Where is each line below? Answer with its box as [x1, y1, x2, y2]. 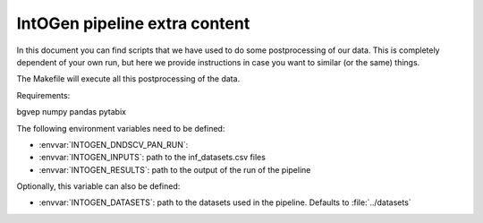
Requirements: [16, 90, 71, 100]
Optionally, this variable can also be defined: [16, 181, 181, 192]
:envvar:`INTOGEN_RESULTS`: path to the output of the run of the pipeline [38, 164, 311, 175]
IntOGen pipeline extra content [16, 13, 250, 33]
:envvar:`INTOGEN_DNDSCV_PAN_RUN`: [38, 139, 189, 150]
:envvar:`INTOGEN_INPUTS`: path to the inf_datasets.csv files [38, 152, 266, 163]
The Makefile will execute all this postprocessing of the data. [16, 73, 241, 84]
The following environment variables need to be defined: [16, 123, 225, 133]
